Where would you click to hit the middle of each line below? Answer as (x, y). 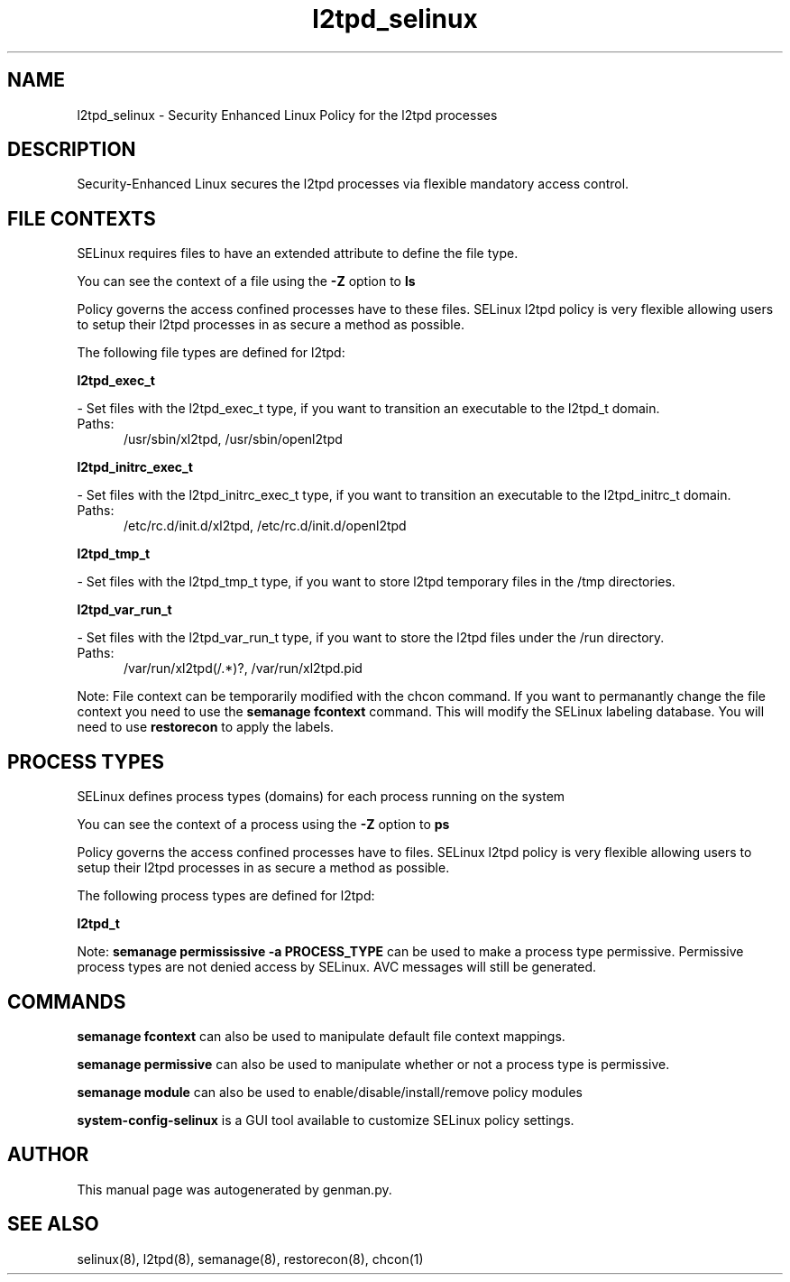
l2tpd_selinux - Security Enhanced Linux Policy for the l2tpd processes (287, 115)
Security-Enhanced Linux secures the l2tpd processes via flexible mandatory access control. (353, 184)
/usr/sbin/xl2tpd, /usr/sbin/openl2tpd (233, 439)
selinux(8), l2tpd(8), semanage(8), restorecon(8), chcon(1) (250, 1259)
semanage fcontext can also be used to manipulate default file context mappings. (321, 1036)
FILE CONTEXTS (82, 218)
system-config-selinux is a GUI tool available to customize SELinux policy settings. (326, 1120)
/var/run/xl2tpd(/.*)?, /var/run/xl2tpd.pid (243, 669)
